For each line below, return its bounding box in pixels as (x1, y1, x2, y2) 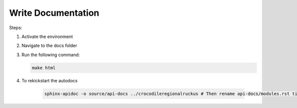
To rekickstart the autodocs (21, 77, 78, 83)
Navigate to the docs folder (21, 42, 78, 49)
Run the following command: (21, 52, 80, 58)
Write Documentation (9, 7, 99, 18)
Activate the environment (21, 34, 73, 39)
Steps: (9, 25, 22, 31)
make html (32, 65, 56, 71)
